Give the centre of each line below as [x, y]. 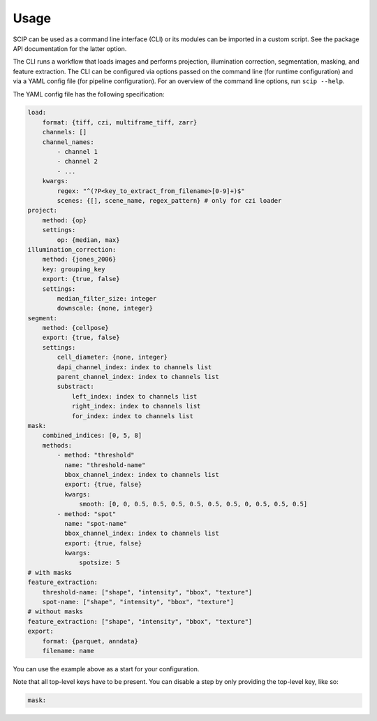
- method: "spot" [87, 514]
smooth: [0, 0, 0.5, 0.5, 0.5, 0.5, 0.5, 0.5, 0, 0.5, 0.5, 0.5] [193, 504]
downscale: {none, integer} [105, 308]
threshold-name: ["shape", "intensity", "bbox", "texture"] [147, 592]
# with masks [50, 572]
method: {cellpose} [76, 328]
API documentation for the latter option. [70, 48]
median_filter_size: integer [107, 298]
